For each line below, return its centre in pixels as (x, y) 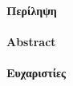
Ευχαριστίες (36, 72)
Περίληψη (32, 10)
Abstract (31, 41)
